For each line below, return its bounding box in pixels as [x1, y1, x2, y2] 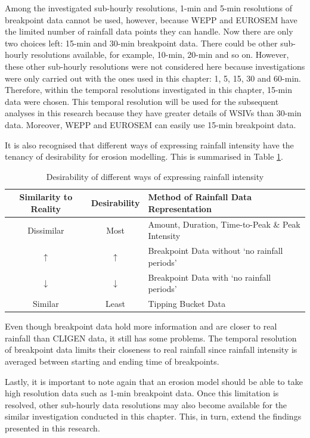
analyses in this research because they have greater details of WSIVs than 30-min [5, 107, 302, 119]
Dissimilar [27, 223, 64, 236]
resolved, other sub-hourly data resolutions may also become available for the [5, 398, 287, 411]
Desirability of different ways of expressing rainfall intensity [46, 170, 264, 182]
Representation [148, 202, 212, 215]
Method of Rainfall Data [148, 191, 252, 203]
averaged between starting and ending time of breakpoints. [5, 355, 219, 367]
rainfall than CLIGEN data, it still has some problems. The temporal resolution [5, 331, 297, 344]
